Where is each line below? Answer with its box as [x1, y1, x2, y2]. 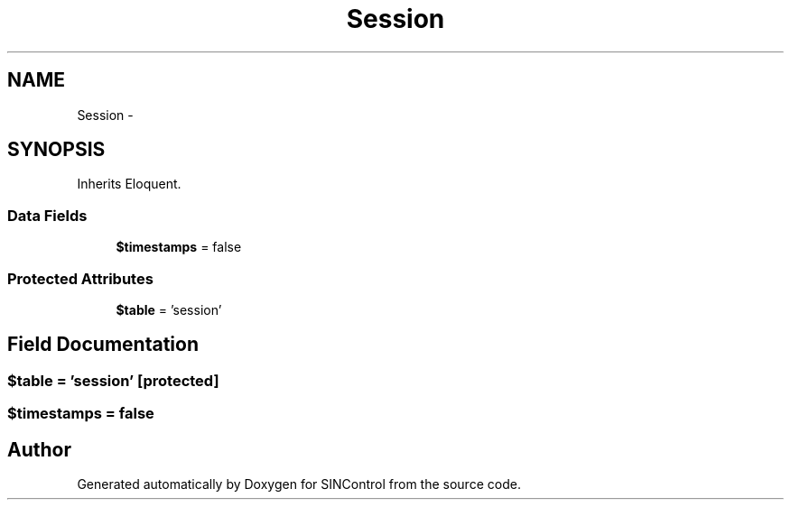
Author [7, 438, 71, 461]
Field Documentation [7, 333, 199, 356]
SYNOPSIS [7, 138, 106, 161]
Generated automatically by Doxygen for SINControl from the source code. [77, 476, 521, 492]
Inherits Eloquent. [77, 176, 181, 192]
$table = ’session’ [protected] [7, 371, 219, 390]
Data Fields [7, 206, 88, 225]
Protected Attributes [7, 269, 154, 288]
